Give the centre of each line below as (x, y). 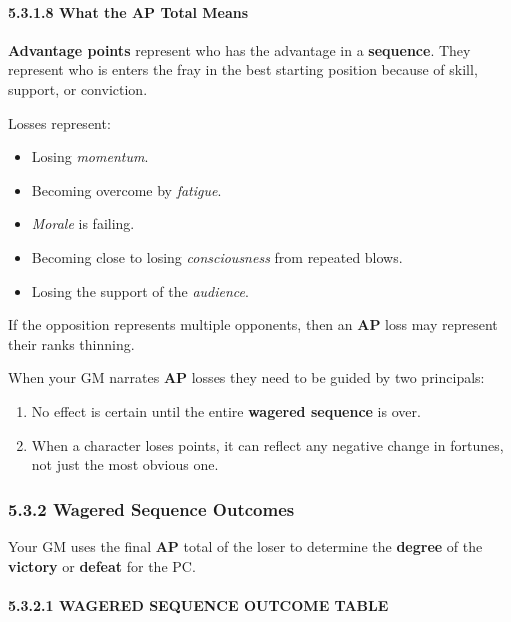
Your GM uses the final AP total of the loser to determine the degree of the (245, 545)
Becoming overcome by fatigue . (126, 189)
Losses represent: (59, 122)
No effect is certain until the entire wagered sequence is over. (226, 410)
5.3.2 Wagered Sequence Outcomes (151, 508)
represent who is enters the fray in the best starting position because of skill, (243, 69)
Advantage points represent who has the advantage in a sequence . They (239, 49)
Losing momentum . (90, 156)
